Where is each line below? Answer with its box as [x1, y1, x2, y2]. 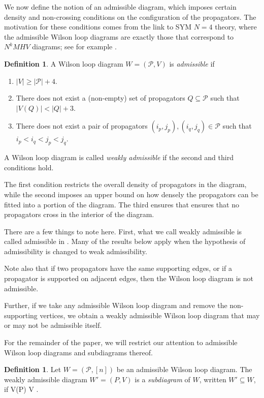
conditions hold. [4, 162, 54, 172]
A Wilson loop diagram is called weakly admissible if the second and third [4, 152, 234, 163]
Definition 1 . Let [4, 364, 61, 375]
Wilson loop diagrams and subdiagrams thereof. [4, 347, 153, 357]
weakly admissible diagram [4, 374, 87, 384]
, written [199, 374, 226, 384]
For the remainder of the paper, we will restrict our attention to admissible [4, 337, 238, 348]
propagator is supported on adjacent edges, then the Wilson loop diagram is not [4, 273, 253, 284]
